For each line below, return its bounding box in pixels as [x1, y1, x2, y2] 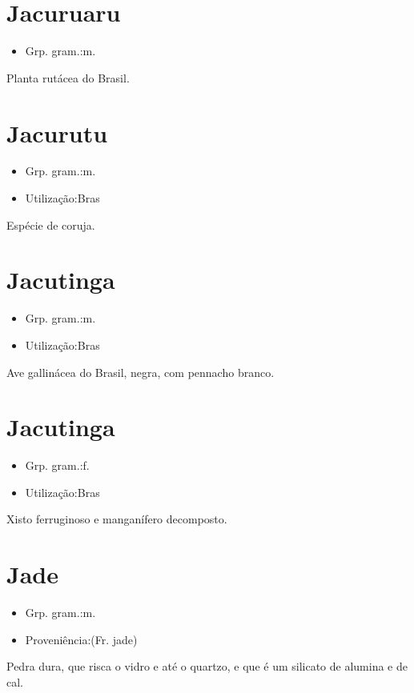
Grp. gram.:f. [25, 457, 90, 474]
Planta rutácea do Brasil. [6, 69, 130, 86]
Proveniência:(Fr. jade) [25, 631, 138, 647]
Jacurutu [6, 116, 108, 149]
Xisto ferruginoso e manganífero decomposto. [6, 511, 227, 527]
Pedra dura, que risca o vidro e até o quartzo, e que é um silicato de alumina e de [6, 658, 408, 675]
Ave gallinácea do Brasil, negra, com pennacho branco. [6, 363, 275, 380]
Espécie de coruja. [6, 216, 95, 233]
